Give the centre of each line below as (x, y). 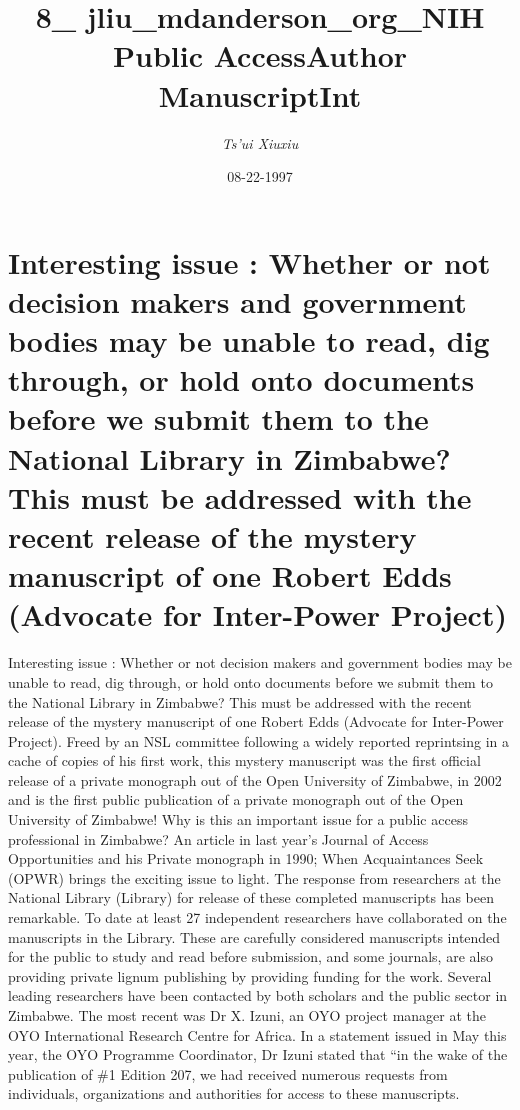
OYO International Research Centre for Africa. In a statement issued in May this (257, 1034)
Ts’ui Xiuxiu (260, 142)
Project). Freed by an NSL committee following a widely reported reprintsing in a (259, 740)
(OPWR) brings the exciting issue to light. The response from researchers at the (254, 877)
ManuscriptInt (260, 94)
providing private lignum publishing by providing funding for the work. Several (250, 975)
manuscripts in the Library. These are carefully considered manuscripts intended (254, 936)
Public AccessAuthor (260, 55)
